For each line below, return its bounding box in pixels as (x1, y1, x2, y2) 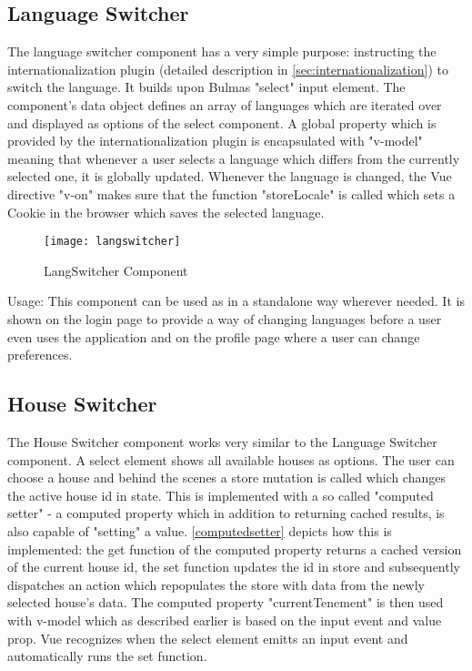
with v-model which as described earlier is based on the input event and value (7, 610, 442, 629)
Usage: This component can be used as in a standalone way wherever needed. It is (7, 291, 465, 310)
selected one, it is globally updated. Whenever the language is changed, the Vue (7, 167, 452, 186)
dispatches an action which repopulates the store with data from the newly (7, 574, 425, 594)
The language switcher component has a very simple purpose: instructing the (7, 42, 437, 61)
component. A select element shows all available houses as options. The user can (7, 450, 455, 469)
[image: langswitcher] (44, 235, 181, 249)
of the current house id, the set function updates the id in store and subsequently (7, 557, 460, 576)
